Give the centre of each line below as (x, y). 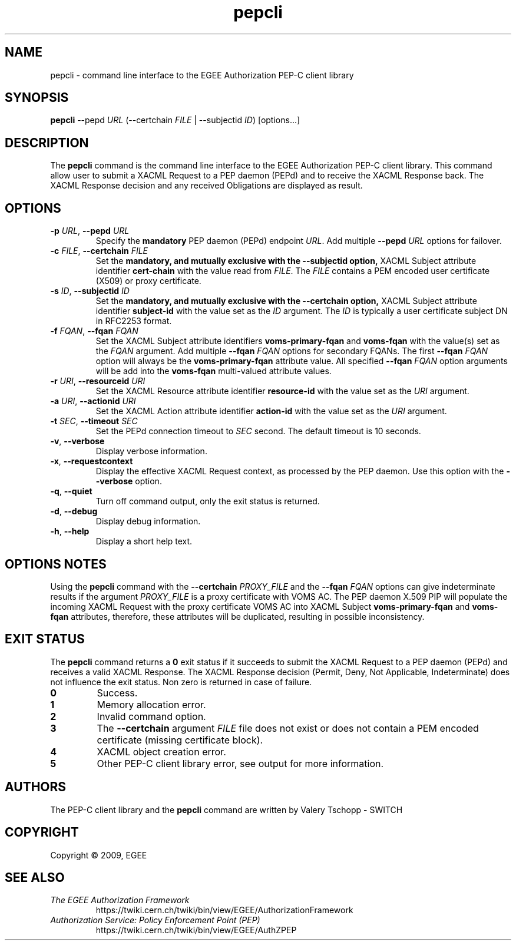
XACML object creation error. (161, 751)
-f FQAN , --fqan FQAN (94, 331)
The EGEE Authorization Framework (120, 900)
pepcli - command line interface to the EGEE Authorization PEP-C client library (202, 75)
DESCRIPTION (47, 143)
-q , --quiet (71, 491)
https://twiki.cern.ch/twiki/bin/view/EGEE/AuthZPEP (196, 930)
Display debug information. (148, 521)
